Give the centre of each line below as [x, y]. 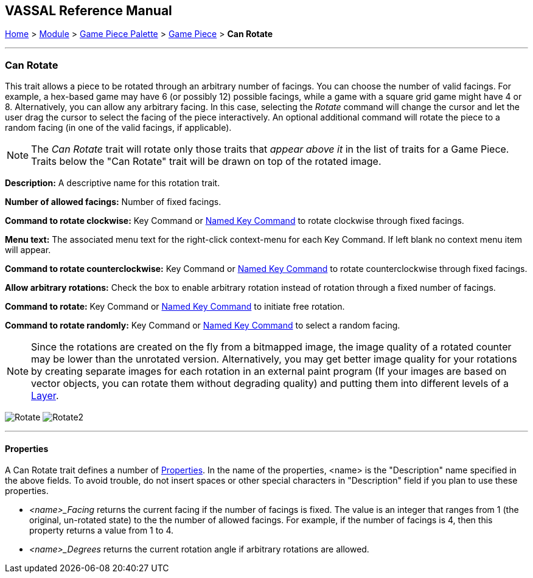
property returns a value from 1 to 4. [102, 531]
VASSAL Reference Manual [89, 11]
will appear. [28, 250]
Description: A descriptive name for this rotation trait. [113, 183]
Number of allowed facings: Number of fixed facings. [113, 202]
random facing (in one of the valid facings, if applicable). [118, 128]
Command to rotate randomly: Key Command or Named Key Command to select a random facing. [203, 326]
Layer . [45, 396]
